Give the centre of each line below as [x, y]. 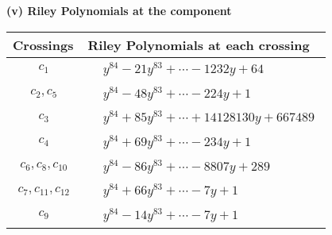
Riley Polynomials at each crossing [199, 44]
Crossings [43, 44]
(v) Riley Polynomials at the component [119, 10]
